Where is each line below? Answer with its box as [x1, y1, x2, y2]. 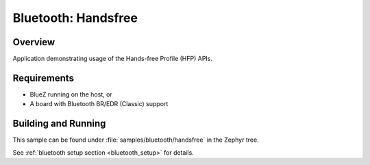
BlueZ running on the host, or [29, 90, 112, 99]
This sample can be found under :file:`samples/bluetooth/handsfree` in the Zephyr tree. [12, 136, 260, 144]
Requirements [12, 72, 75, 84]
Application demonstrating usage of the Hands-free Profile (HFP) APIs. [12, 55, 212, 63]
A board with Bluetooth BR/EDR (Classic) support [29, 100, 169, 108]
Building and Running [12, 118, 106, 129]
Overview [12, 36, 56, 48]
